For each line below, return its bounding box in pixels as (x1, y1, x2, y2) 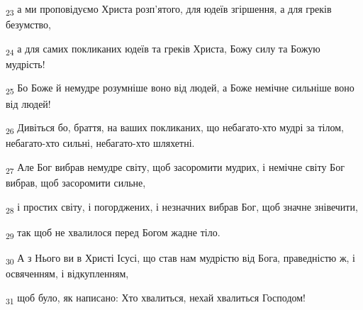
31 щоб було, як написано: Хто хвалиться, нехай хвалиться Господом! (6, 289, 306, 306)
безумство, (6, 17, 51, 32)
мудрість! (6, 56, 45, 71)
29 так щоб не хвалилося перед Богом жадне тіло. (6, 224, 220, 241)
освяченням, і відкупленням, (6, 265, 129, 280)
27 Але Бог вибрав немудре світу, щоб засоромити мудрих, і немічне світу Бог (6, 159, 345, 176)
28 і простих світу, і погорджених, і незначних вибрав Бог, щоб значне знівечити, (6, 199, 358, 216)
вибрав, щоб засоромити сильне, (6, 175, 146, 189)
